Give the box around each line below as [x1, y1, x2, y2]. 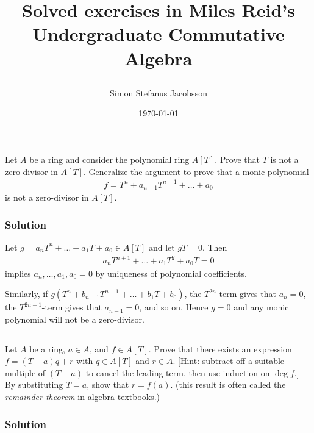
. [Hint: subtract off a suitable [173, 354, 285, 367]
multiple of [5, 366, 46, 379]
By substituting [5, 378, 63, 391]
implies [5, 267, 31, 279]
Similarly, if [5, 287, 48, 300]
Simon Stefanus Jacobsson [110, 86, 207, 99]
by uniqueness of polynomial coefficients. [95, 267, 247, 279]
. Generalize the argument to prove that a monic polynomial [83, 165, 309, 177]
